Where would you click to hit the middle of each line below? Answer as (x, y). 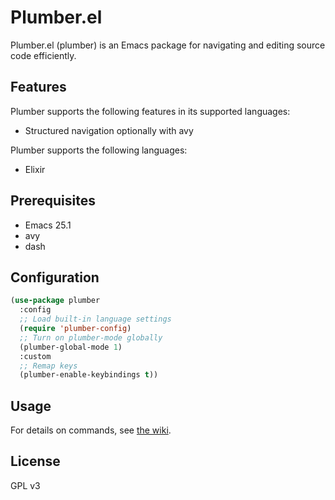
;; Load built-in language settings (95, 319)
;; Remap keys (48, 366)
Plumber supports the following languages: (99, 150)
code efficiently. (43, 55)
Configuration (55, 277)
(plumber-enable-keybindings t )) (89, 375)
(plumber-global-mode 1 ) (71, 347)
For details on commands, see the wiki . (91, 430)
